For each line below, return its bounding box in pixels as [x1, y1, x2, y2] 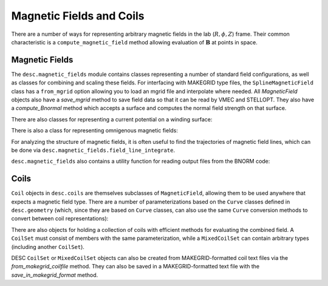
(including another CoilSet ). [11, 243, 85, 250]
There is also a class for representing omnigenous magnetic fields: [11, 127, 179, 134]
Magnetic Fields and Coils [11, 9, 145, 22]
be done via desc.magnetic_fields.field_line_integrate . [11, 146, 176, 154]
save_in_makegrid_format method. [11, 271, 98, 279]
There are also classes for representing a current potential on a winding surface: [11, 115, 213, 123]
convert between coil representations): [11, 215, 109, 222]
